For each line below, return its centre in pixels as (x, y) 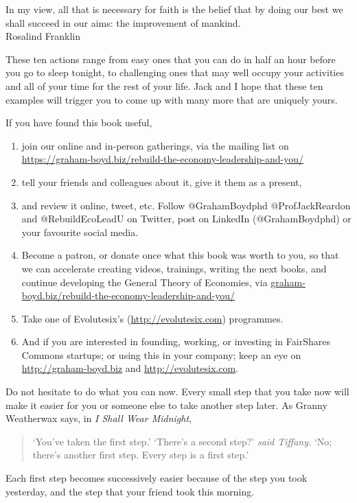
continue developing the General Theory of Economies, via (145, 282)
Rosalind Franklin (43, 36)
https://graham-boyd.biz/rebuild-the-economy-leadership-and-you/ (163, 159)
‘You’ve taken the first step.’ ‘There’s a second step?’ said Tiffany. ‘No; (182, 441)
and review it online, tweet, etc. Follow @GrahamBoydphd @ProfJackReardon (186, 205)
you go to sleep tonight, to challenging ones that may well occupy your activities (175, 72)
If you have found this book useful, (79, 122)
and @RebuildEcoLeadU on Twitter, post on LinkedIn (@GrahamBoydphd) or (186, 219)
